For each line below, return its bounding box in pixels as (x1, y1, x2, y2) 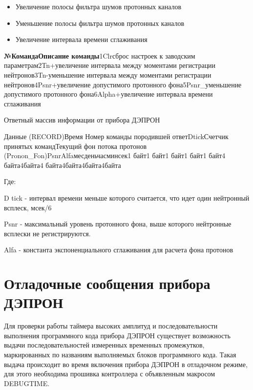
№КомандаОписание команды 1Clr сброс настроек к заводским (4, 50, 195, 61)
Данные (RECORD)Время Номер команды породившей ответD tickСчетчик (4, 131, 229, 141)
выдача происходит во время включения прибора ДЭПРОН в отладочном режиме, (4, 359, 248, 369)
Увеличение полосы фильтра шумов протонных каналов (15, 1, 182, 11)
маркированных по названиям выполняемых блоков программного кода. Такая (4, 349, 236, 359)
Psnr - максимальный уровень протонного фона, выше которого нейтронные (4, 219, 232, 229)
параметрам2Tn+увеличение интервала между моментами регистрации (4, 60, 216, 70)
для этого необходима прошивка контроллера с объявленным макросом (4, 369, 215, 379)
